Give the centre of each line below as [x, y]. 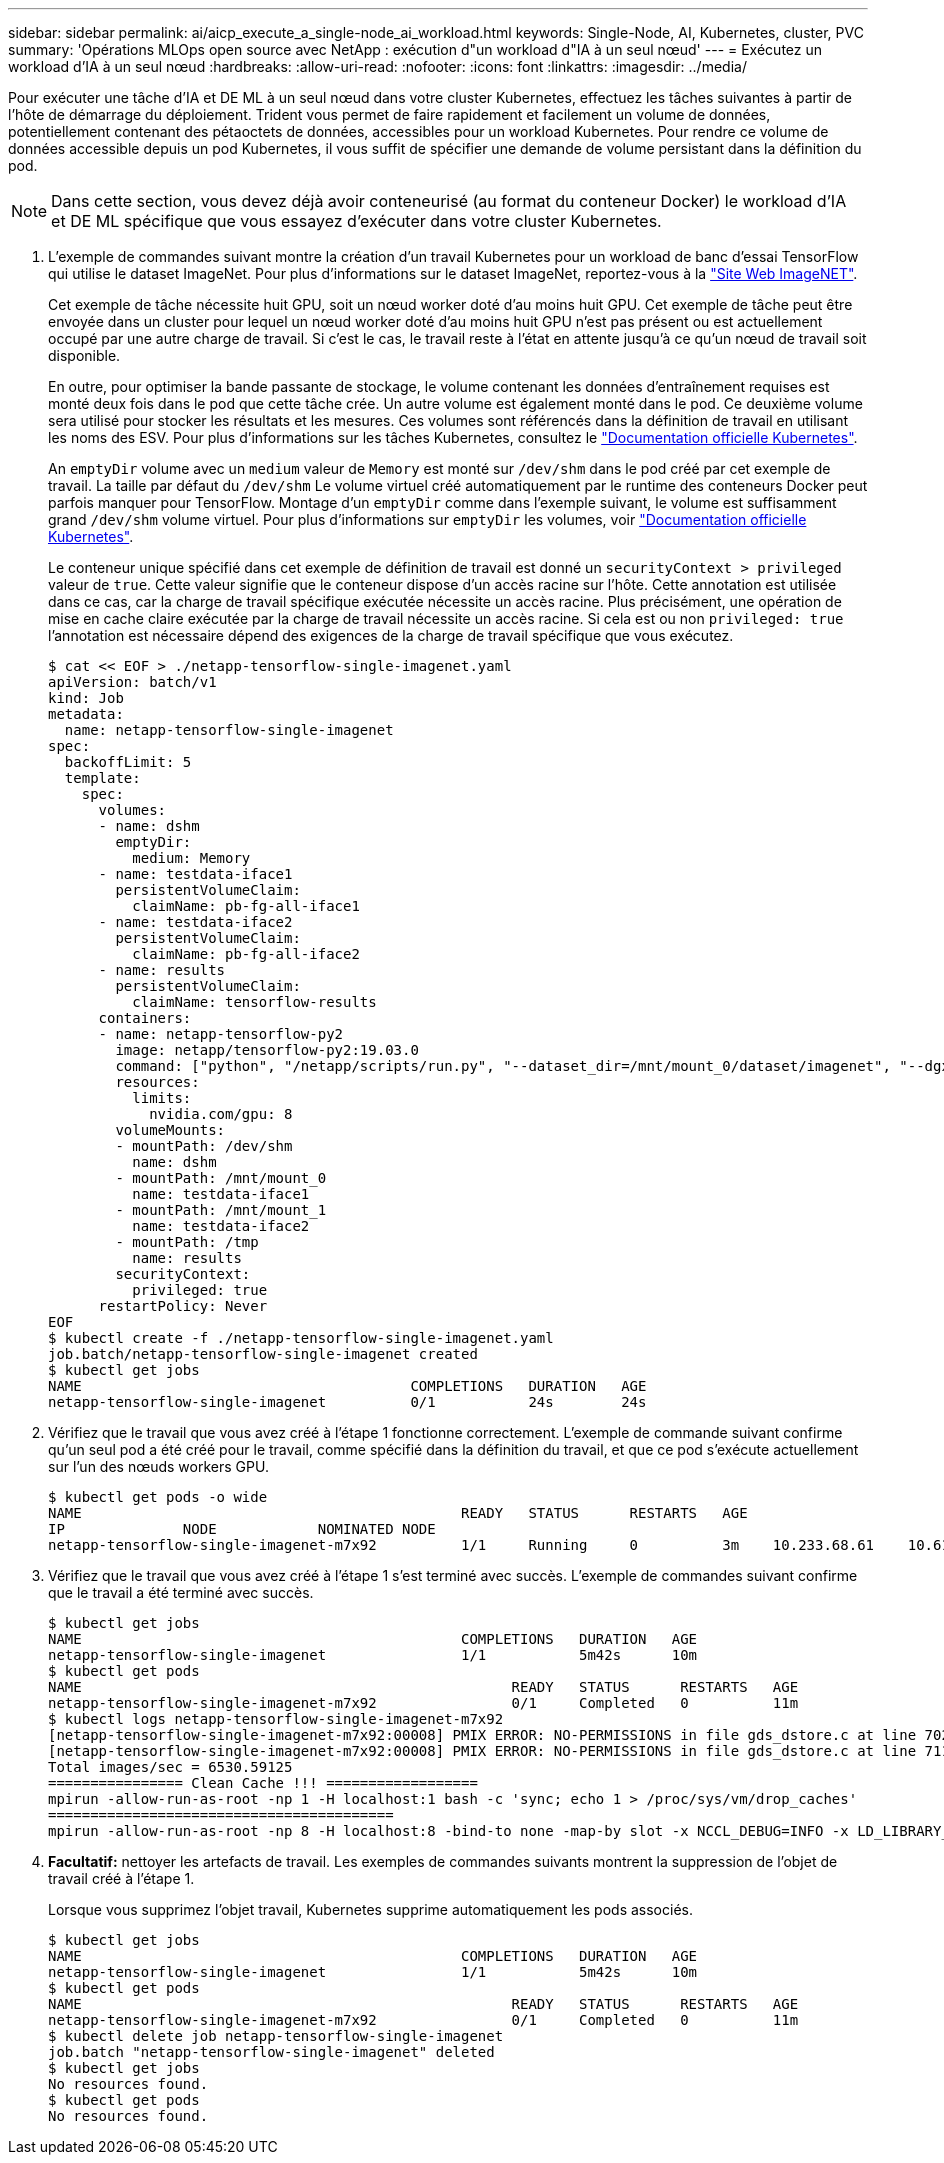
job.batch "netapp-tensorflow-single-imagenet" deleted [271, 2052]
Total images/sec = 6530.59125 [170, 1767]
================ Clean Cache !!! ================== [263, 1783]
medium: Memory [191, 858]
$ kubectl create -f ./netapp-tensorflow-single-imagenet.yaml [301, 1338]
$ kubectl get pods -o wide [158, 1497]
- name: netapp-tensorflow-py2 [221, 1034]
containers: [145, 1018]
